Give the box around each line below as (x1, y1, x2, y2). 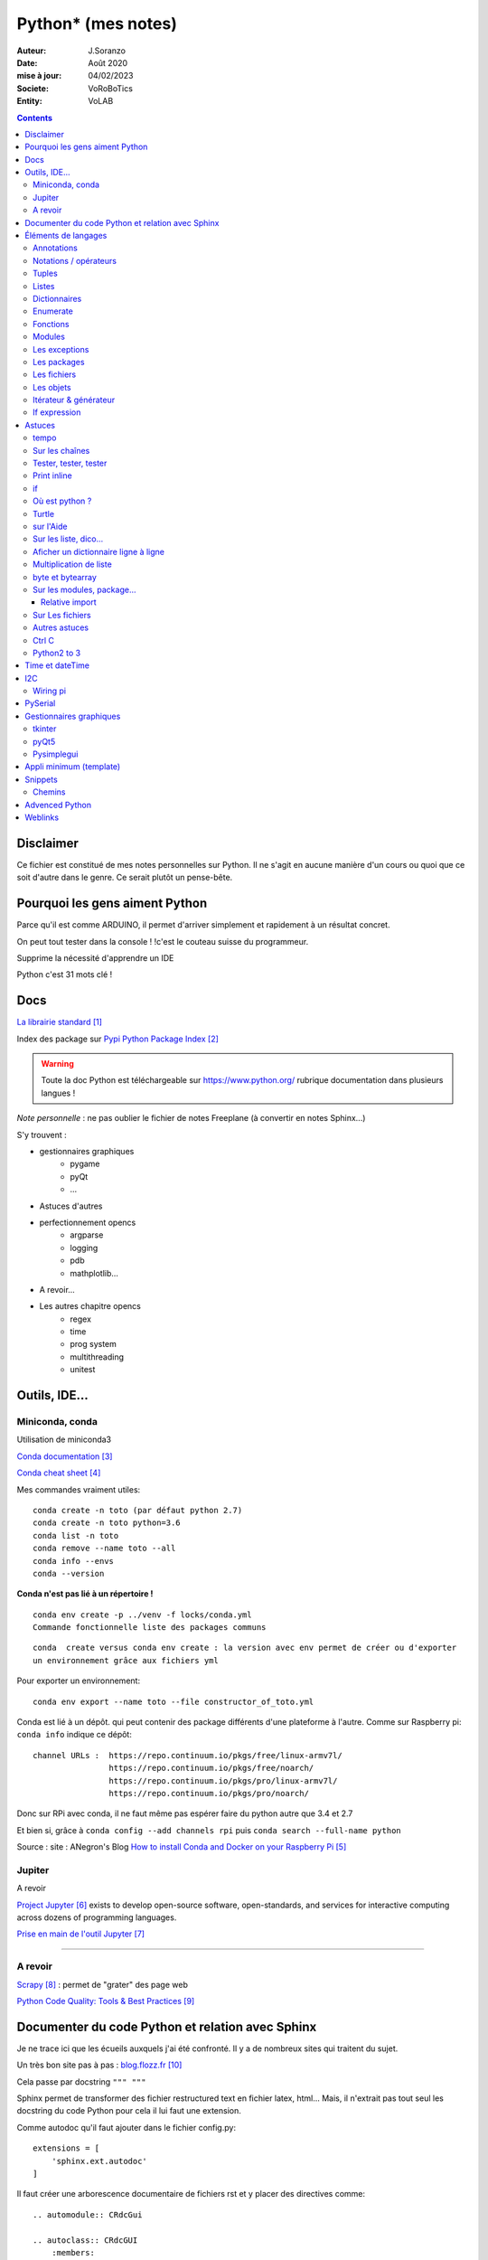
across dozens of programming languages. (16, 1912, 177, 1923)
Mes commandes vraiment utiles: (16, 1483, 141, 1495)
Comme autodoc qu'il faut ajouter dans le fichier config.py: (16, 2122, 237, 2133)
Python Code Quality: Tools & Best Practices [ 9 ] (16, 1996, 195, 2007)
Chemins (33, 786, 66, 797)
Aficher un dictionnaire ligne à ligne (33, 546, 164, 557)
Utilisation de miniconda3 (16, 1434, 112, 1445)
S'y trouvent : (16, 1129, 67, 1140)
